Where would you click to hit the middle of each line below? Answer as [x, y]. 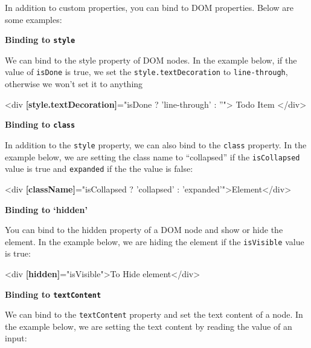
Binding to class [40, 124]
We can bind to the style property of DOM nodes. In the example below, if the [151, 60]
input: [16, 338]
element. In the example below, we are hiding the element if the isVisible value [155, 241]
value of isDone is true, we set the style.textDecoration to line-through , [146, 72]
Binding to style [40, 40]
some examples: [34, 19]
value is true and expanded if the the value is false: [99, 169]
